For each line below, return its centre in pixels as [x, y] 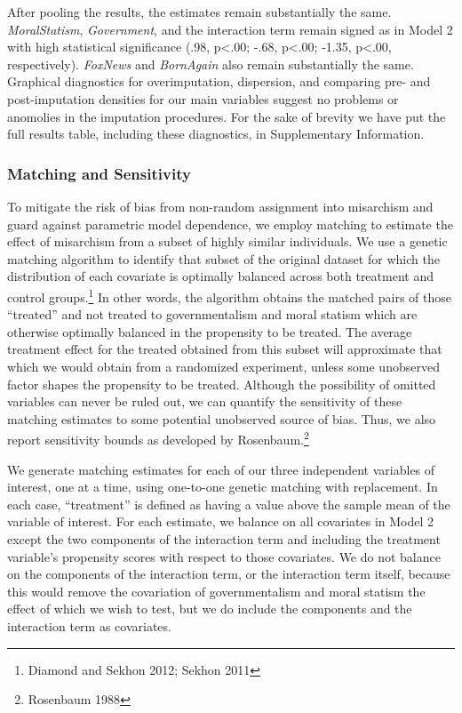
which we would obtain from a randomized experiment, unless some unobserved [223, 366]
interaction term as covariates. [89, 625]
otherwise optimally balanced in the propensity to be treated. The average [210, 331]
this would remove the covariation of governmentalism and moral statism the [216, 591]
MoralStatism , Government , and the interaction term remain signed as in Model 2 [230, 29]
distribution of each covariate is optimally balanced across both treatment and [220, 276]
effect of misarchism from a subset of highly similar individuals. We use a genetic [227, 241]
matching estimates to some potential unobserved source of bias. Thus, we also [222, 418]
